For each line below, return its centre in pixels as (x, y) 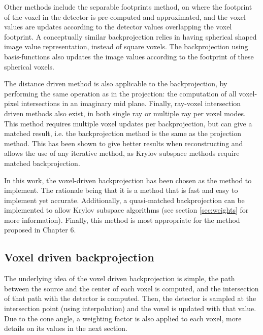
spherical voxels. (29, 66)
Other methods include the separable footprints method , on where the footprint (128, 7)
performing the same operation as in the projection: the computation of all (120, 93)
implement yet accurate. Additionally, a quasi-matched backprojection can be (124, 200)
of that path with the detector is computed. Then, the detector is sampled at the (130, 298)
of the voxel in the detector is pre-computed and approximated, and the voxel (125, 16)
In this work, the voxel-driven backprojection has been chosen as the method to (128, 180)
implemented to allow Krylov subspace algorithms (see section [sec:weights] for (126, 210)
